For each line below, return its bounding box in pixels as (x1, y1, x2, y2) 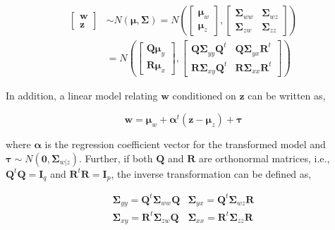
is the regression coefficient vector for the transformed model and (44, 137, 326, 152)
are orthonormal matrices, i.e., (198, 150, 330, 165)
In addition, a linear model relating (6, 88, 158, 103)
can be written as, (248, 88, 326, 103)
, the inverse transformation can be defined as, (111, 166, 312, 181)
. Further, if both (78, 150, 153, 165)
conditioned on (172, 88, 236, 103)
